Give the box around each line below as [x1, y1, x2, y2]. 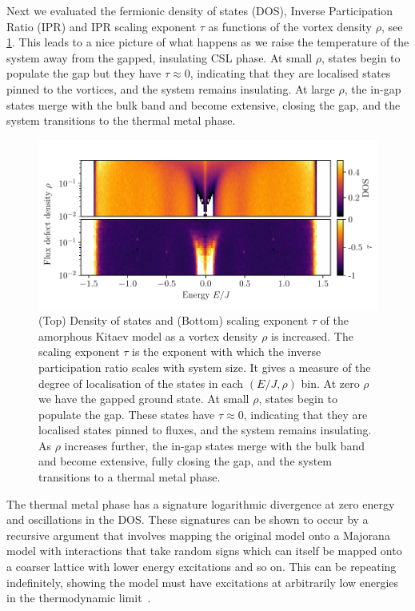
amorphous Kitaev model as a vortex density [38, 327, 258, 344]
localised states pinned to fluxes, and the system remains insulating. [38, 421, 372, 438]
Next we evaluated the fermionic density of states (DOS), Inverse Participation [6, 2, 393, 18]
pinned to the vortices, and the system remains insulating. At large [6, 80, 335, 97]
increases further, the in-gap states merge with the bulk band [64, 437, 365, 453]
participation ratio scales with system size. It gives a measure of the [38, 358, 371, 375]
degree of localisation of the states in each [38, 374, 244, 391]
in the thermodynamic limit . [6, 589, 151, 606]
